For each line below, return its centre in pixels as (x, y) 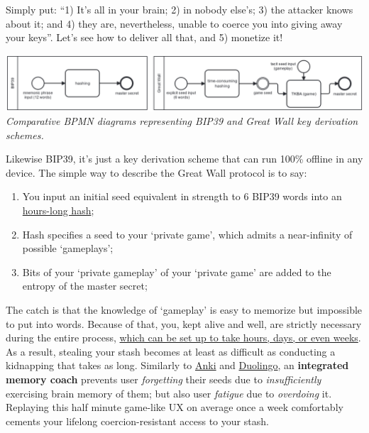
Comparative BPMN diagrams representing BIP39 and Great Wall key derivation (182, 121)
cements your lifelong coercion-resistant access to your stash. (137, 421)
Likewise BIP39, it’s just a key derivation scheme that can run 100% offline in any (184, 159)
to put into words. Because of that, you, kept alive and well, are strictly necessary (184, 323)
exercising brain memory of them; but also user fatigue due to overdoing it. (169, 393)
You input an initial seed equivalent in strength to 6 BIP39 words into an (182, 196)
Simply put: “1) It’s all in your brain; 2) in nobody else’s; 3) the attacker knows (180, 9)
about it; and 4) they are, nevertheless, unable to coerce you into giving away (174, 23)
